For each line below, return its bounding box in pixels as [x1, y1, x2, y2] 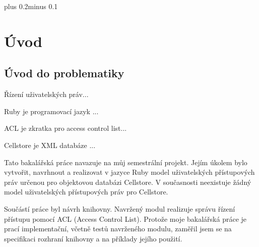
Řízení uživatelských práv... [4, 89, 89, 100]
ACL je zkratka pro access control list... [4, 123, 127, 133]
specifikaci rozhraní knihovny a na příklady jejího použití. [4, 233, 182, 243]
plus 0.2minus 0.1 [4, 1, 58, 11]
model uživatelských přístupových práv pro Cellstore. [4, 186, 168, 197]
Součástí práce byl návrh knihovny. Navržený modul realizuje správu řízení [4, 203, 235, 214]
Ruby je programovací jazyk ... [4, 106, 99, 116]
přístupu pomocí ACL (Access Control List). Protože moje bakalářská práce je [4, 213, 247, 224]
